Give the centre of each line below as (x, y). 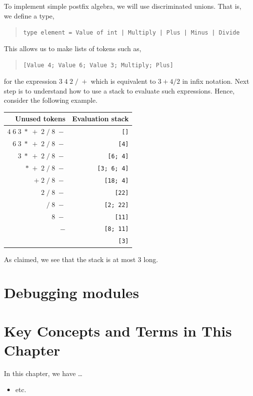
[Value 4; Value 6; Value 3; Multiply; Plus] (98, 66)
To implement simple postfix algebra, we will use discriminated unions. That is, (123, 6)
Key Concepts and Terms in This (118, 330)
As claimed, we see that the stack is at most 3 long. (81, 259)
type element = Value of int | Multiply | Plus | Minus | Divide (131, 33)
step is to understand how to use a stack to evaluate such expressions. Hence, (119, 90)
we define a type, (29, 15)
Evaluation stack (101, 119)
